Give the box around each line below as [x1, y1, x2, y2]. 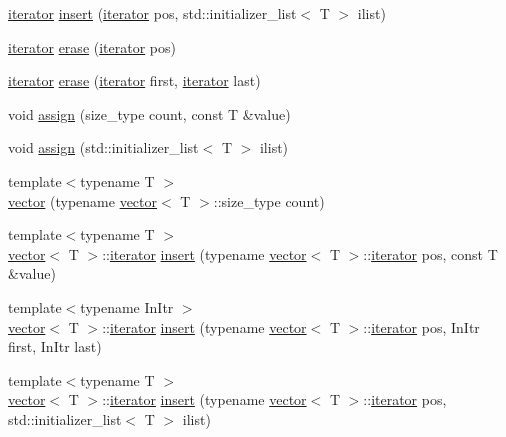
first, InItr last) [8, 336, 102, 357]
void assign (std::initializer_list [8, 137, 199, 158]
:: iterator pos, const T [363, 243, 498, 264]
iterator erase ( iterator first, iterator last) [8, 70, 261, 91]
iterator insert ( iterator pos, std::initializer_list [8, 3, 297, 23]
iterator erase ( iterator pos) [8, 36, 176, 57]
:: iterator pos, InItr [363, 316, 480, 337]
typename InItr [80, 296, 174, 317]
